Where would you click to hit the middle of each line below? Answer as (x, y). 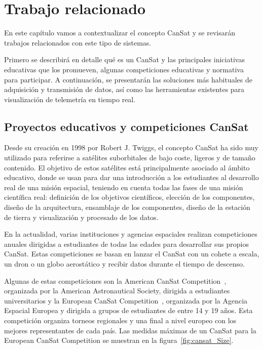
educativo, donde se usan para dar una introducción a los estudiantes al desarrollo (131, 177)
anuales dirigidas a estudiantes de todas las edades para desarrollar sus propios (126, 244)
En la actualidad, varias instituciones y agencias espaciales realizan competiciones (131, 234)
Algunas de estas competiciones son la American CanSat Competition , (115, 280)
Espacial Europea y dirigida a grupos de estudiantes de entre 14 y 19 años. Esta (128, 310)
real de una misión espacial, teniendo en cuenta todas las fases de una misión (124, 187)
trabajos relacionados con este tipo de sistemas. (78, 42)
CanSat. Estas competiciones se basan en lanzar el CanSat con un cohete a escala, (132, 254)
